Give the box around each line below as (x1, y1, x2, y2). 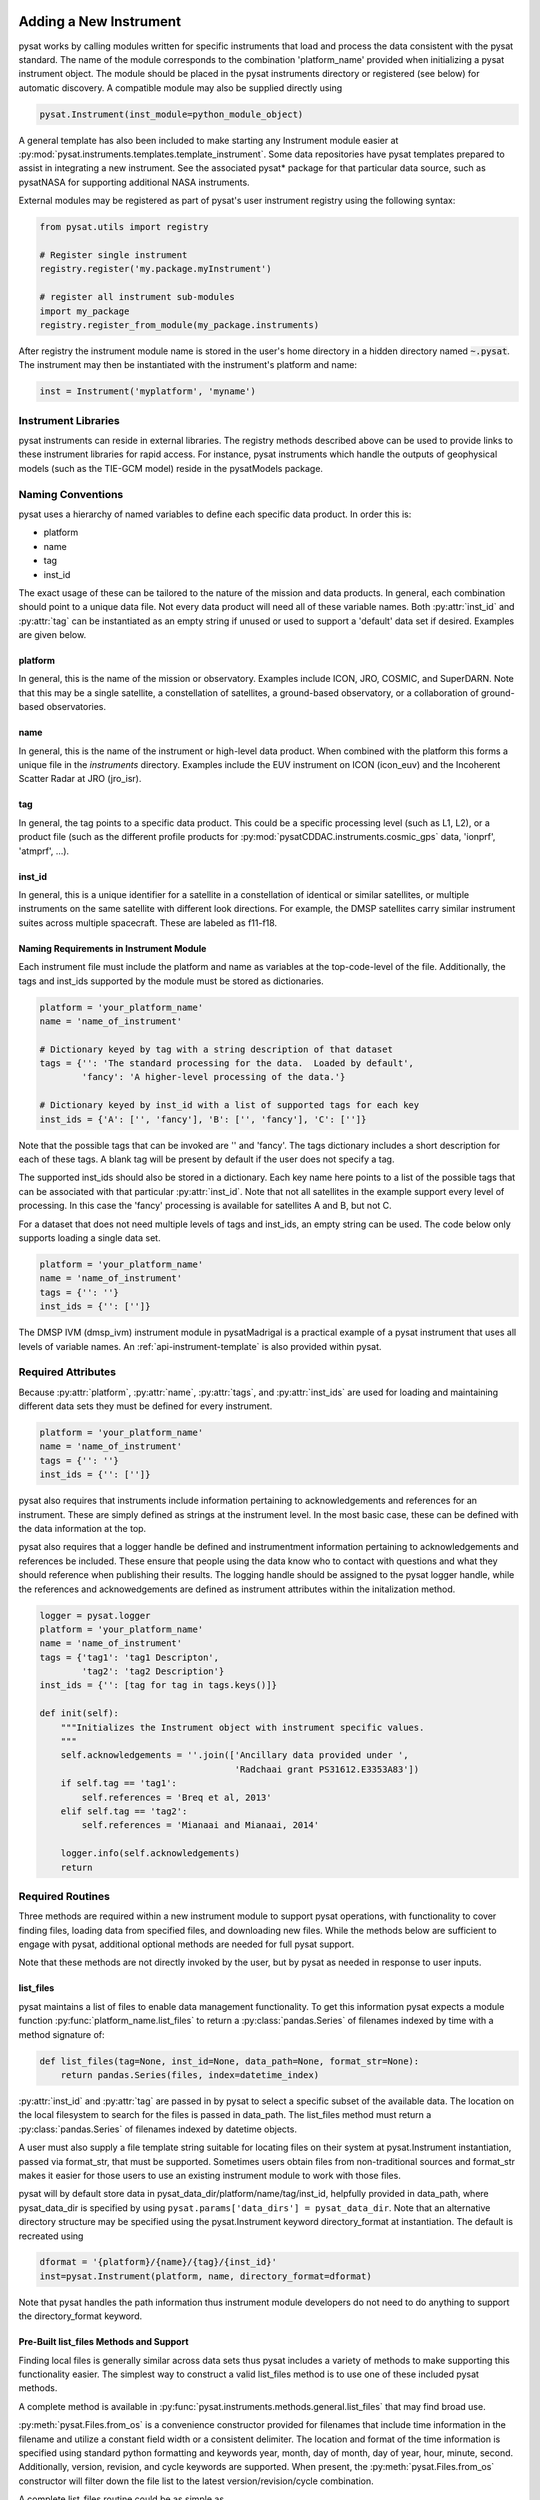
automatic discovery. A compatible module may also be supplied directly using (18, 81, 343, 94)
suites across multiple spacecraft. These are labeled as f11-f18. (18, 916, 278, 929)
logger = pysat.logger (39, 1610, 151, 1621)
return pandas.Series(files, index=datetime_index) (60, 2070, 320, 2080)
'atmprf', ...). (18, 845, 70, 857)
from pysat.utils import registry (39, 221, 209, 233)
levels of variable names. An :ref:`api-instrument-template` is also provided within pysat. (18, 1340, 382, 1352)
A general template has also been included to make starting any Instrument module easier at (18, 134, 399, 146)
